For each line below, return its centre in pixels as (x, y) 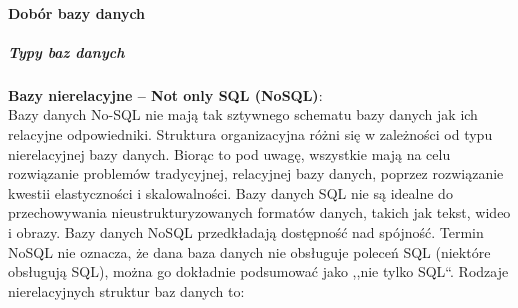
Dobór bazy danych (77, 12)
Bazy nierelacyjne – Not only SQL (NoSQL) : (165, 94)
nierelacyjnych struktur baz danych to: (126, 290)
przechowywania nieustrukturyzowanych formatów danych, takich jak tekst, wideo (259, 212)
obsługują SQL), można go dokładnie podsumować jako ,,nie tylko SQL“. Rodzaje (258, 271)
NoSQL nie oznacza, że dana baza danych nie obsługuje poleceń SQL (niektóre (249, 251)
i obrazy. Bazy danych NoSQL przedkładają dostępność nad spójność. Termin (246, 231)
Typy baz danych (66, 51)
